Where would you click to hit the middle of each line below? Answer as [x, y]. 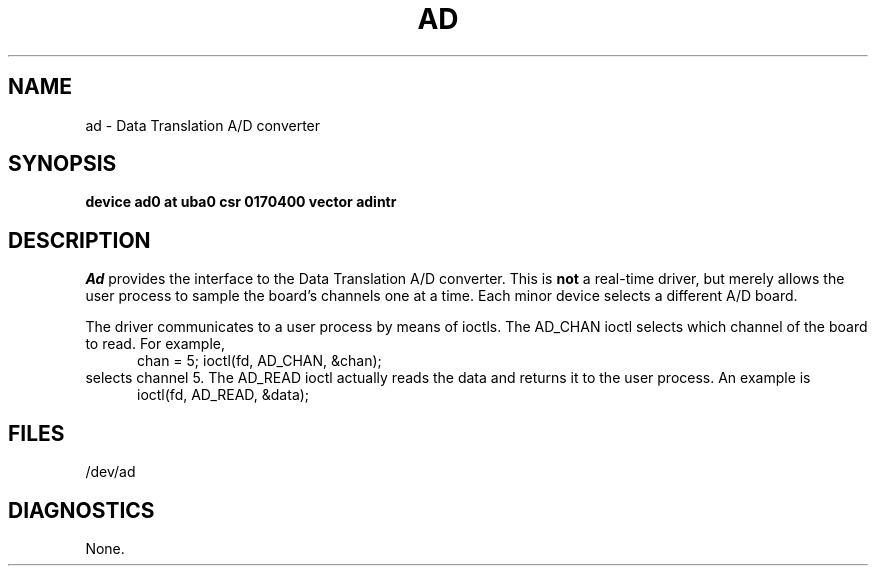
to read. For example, [155, 344]
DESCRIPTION [79, 240]
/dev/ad [110, 472]
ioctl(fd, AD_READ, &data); [223, 395]
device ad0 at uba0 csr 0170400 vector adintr [241, 202]
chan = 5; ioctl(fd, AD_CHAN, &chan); [259, 361]
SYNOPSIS [62, 164]
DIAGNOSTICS [81, 510]
